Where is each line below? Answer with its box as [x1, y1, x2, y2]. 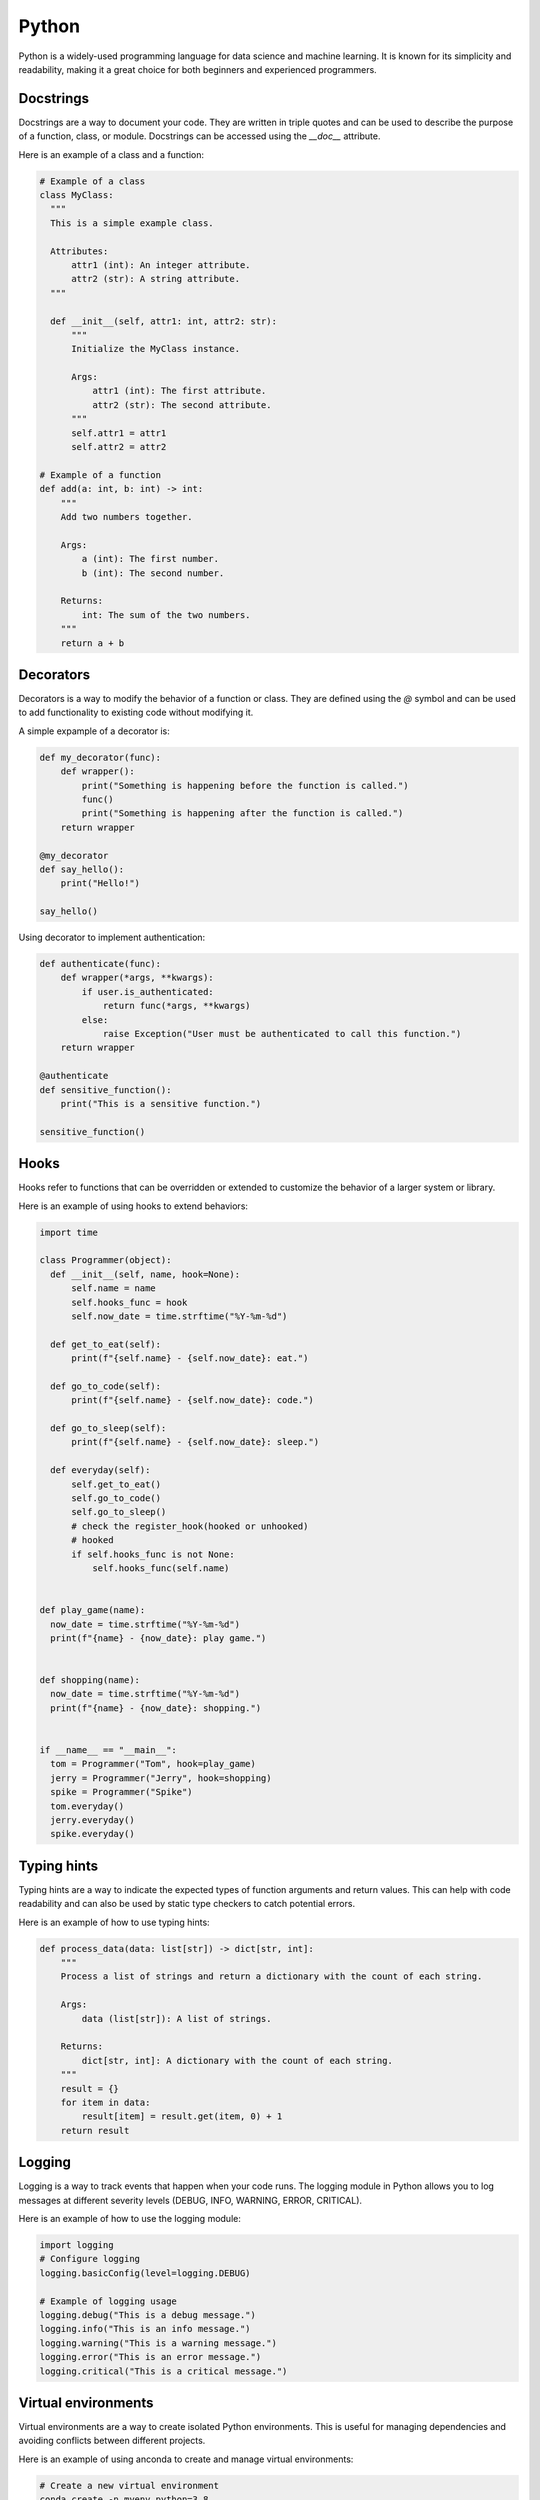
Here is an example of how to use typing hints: [18, 1916, 210, 1928]
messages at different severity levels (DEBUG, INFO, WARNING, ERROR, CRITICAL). [18, 2194, 363, 2206]
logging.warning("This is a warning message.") [39, 2337, 277, 2349]
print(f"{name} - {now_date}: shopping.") [50, 1702, 262, 1714]
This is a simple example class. [50, 217, 214, 229]
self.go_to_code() [71, 1493, 162, 1504]
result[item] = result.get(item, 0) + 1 [81, 2111, 283, 2122]
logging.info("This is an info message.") [39, 2323, 251, 2335]
